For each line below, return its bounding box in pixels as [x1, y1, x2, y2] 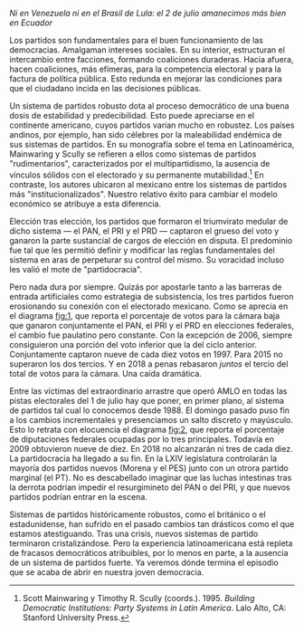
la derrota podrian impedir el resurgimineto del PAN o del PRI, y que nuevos [9, 482, 291, 493]
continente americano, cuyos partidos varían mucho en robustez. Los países [9, 120, 295, 130]
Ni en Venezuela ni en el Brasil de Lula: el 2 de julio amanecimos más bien [9, 8, 287, 18]
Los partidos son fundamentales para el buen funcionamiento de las [9, 35, 264, 45]
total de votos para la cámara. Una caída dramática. [9, 368, 202, 378]
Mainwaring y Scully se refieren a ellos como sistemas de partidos [9, 148, 257, 159]
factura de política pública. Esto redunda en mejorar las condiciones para [9, 73, 282, 84]
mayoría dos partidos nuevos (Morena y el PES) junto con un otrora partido [9, 462, 290, 474]
